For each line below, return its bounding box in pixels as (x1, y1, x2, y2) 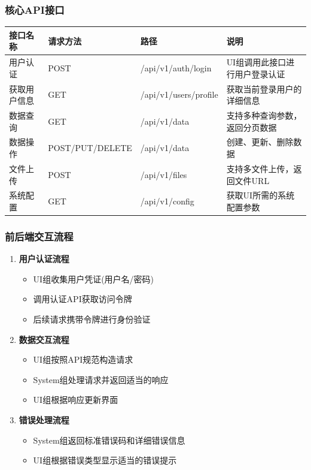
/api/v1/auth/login (140, 61, 212, 74)
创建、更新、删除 (226, 135, 294, 148)
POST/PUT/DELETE (48, 141, 132, 154)
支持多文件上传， (226, 162, 294, 174)
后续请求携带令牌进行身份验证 (33, 313, 151, 326)
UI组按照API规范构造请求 (33, 353, 133, 366)
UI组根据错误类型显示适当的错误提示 (33, 454, 177, 466)
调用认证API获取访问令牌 (33, 293, 132, 305)
